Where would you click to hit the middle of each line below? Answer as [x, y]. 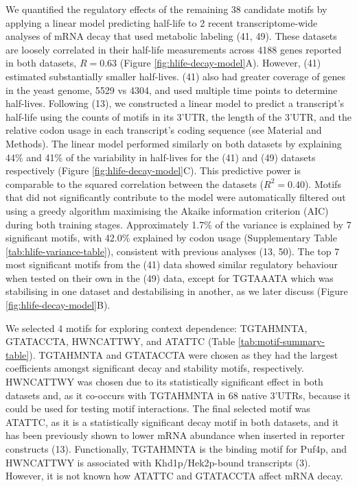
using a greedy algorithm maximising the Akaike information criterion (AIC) [167, 210]
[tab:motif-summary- [281, 341]
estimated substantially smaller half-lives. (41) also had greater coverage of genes [175, 76]
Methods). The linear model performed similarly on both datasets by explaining [174, 143]
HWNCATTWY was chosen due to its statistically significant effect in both [164, 382]
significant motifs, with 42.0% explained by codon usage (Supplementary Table [171, 238]
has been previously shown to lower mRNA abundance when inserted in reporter [175, 435]
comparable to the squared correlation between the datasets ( [135, 183]
